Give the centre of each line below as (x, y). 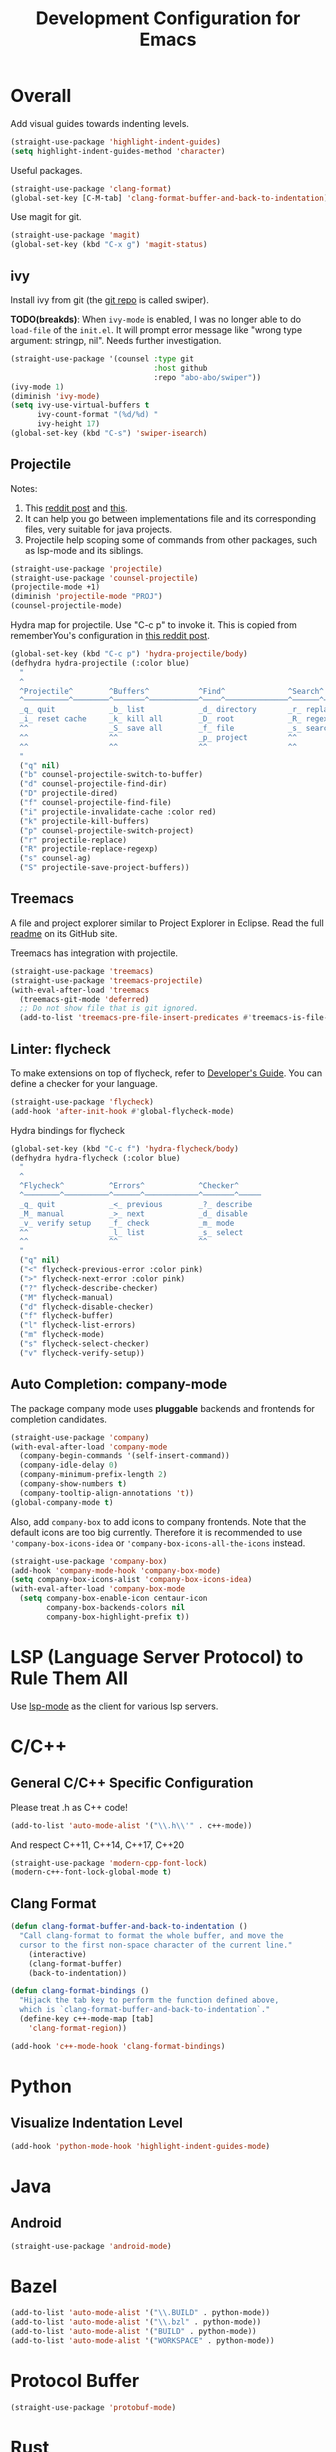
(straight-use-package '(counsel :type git (102, 359)
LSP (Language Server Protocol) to (157, 1656)
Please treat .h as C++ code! (69, 1807)
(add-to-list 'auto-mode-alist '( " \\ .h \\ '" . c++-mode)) (131, 1825)
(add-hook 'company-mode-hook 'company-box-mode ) (116, 1570)
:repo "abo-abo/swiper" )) (207, 377)
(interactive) (57, 1954)
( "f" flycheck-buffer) (66, 1316)
